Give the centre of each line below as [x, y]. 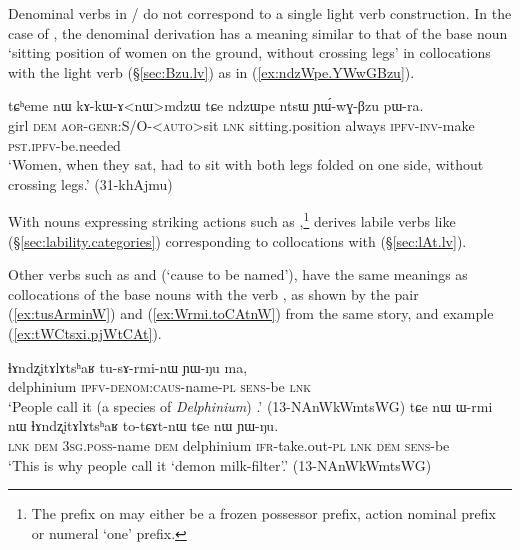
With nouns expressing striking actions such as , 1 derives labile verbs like [232, 219]
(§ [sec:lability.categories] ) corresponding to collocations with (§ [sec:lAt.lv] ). [237, 240]
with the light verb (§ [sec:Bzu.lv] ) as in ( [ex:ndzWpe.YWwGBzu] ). [211, 71]
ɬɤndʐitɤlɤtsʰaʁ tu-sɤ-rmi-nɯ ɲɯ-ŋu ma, [128, 366]
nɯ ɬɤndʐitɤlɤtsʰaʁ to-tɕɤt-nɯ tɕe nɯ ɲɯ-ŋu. [143, 425]
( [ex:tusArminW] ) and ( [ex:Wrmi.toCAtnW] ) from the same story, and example [251, 313]
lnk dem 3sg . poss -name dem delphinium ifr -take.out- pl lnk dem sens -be [229, 444]
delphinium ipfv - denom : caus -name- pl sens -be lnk [159, 386]
